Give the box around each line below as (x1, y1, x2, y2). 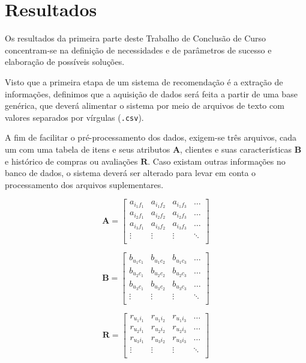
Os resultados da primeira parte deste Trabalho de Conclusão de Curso (5, 32, 266, 44)
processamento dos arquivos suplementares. (5, 178, 164, 191)
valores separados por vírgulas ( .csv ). (5, 111, 144, 123)
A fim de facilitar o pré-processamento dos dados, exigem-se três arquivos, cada (5, 131, 297, 144)
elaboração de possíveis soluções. (5, 55, 125, 68)
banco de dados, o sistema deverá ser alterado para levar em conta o (5, 166, 256, 179)
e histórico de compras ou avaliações (5, 154, 138, 167)
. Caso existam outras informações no (148, 154, 286, 167)
